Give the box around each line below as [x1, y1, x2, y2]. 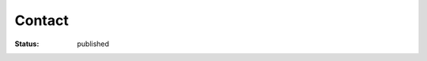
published [77, 39, 110, 48]
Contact [14, 12, 69, 29]
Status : [14, 39, 40, 48]
